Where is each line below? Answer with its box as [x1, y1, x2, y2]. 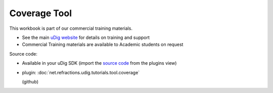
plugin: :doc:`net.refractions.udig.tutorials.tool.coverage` [22, 69, 140, 75]
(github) [22, 78, 39, 84]
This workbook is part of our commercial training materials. [9, 25, 132, 31]
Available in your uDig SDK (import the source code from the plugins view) [22, 60, 177, 66]
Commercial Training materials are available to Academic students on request [22, 41, 184, 48]
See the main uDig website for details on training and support [22, 34, 150, 40]
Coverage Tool [9, 8, 72, 19]
